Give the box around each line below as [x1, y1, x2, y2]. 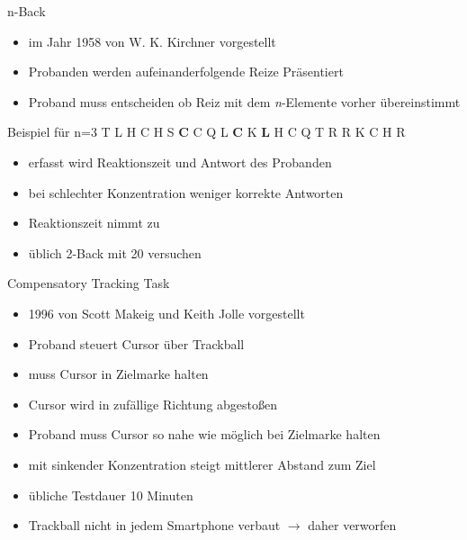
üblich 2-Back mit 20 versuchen [28, 243, 202, 262]
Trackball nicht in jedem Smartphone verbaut [28, 516, 281, 535]
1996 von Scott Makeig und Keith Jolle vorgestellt [28, 303, 305, 322]
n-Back [7, 2, 46, 20]
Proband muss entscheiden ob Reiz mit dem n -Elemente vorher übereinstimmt [28, 92, 461, 111]
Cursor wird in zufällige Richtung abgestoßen [28, 394, 278, 413]
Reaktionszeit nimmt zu [28, 213, 160, 232]
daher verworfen [308, 516, 397, 535]
